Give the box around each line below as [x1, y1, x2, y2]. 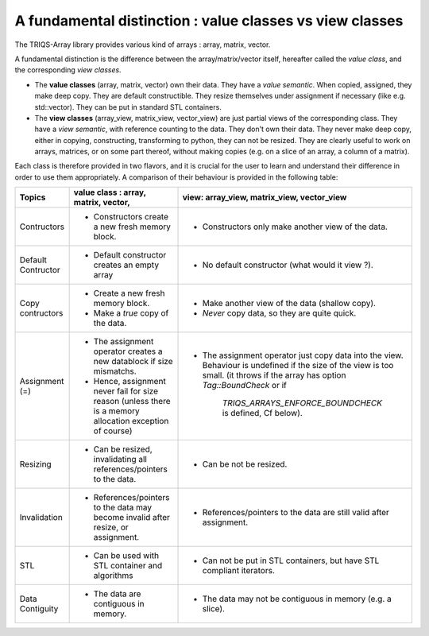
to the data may [93, 502, 153, 513]
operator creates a [93, 346, 163, 357]
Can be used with [93, 550, 160, 561]
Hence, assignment [93, 376, 166, 387]
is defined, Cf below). [222, 408, 303, 419]
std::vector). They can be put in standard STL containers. [34, 102, 222, 111]
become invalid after [93, 512, 171, 523]
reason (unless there [93, 396, 171, 407]
